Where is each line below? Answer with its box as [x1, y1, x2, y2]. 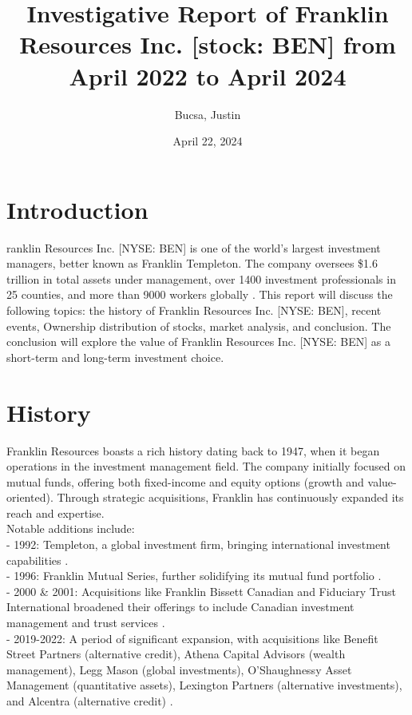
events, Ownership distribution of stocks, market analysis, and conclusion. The [6, 317, 391, 334]
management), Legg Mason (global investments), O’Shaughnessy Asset [6, 661, 352, 677]
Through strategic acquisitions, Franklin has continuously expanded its [57, 489, 404, 506]
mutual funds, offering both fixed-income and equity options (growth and [6, 473, 364, 490]
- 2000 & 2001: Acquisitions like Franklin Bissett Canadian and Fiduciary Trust [6, 582, 397, 599]
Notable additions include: [6, 520, 135, 537]
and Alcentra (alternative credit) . [6, 693, 173, 709]
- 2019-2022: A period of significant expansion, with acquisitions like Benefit [6, 630, 378, 646]
